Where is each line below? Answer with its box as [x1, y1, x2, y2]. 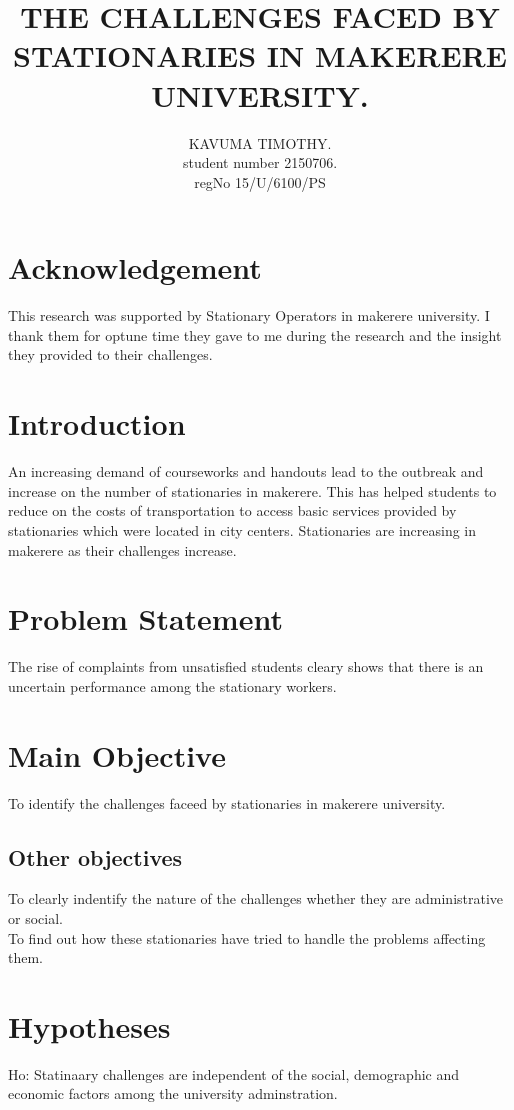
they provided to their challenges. [8, 344, 213, 365]
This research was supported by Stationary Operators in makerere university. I [8, 305, 490, 326]
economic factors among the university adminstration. [8, 1083, 338, 1104]
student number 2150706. [182, 152, 338, 173]
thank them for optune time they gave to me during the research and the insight [8, 324, 502, 345]
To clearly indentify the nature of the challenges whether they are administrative [8, 888, 504, 909]
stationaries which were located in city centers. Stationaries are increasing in [8, 519, 477, 540]
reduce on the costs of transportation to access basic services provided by [8, 500, 457, 521]
